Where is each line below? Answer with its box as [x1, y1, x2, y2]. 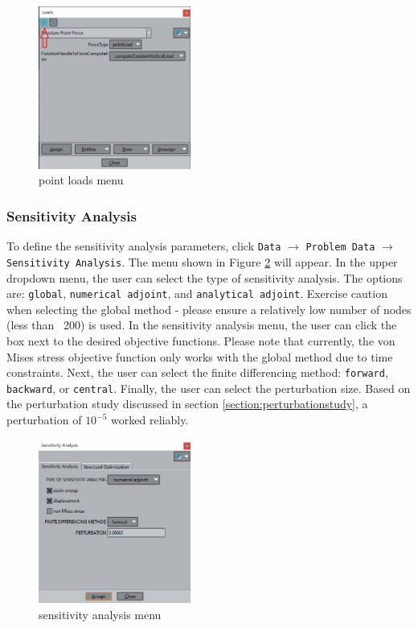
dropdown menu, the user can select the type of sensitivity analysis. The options [6, 269, 403, 286]
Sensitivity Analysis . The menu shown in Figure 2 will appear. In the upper [6, 253, 398, 270]
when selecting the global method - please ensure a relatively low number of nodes [6, 300, 412, 317]
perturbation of [6, 411, 82, 428]
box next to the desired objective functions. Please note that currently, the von [6, 332, 395, 349]
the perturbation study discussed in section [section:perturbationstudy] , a [6, 395, 368, 412]
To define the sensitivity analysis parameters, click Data [6, 238, 281, 254]
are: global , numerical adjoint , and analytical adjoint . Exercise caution [6, 285, 387, 302]
